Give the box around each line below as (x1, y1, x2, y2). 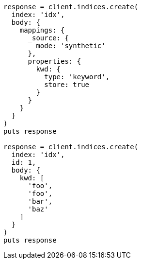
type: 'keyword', (44, 73, 110, 81)
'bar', (28, 197, 53, 205)
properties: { (28, 57, 81, 65)
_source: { (28, 34, 69, 42)
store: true (44, 81, 90, 88)
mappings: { (19, 26, 65, 34)
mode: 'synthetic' (36, 42, 106, 50)
